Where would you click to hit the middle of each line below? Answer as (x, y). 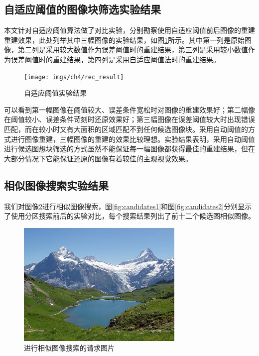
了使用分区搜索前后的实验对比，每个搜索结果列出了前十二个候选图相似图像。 (129, 216)
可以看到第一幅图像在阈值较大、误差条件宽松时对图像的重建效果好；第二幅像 (129, 109)
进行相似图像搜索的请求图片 (69, 348)
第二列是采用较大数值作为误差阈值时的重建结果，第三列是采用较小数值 (133, 50)
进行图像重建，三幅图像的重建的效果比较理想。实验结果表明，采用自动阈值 (133, 139)
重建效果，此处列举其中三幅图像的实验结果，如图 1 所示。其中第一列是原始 (124, 40)
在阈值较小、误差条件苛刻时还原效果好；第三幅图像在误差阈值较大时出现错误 (129, 119)
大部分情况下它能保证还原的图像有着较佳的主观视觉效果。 (98, 158)
